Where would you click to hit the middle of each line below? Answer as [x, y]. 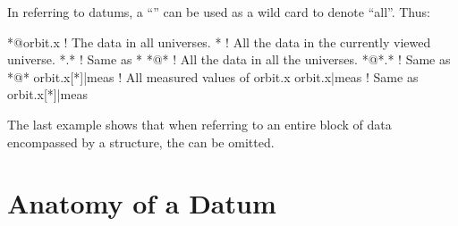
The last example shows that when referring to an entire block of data [199, 124]
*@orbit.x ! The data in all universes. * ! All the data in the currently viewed [219, 42]
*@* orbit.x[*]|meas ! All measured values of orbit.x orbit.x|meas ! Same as [213, 76]
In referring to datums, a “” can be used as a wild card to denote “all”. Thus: [219, 12]
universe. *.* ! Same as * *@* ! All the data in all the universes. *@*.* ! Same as [229, 59]
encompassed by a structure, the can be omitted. [141, 142]
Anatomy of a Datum [142, 203]
